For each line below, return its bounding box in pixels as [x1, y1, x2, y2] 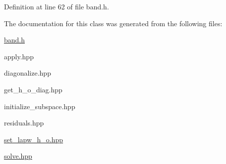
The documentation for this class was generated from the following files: [4, 18, 223, 28]
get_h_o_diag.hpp [4, 84, 62, 94]
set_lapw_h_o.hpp [4, 134, 63, 144]
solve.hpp [4, 151, 32, 161]
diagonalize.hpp [4, 68, 51, 78]
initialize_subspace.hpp [4, 101, 75, 111]
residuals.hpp [4, 118, 44, 128]
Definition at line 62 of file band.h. [4, 1, 109, 11]
